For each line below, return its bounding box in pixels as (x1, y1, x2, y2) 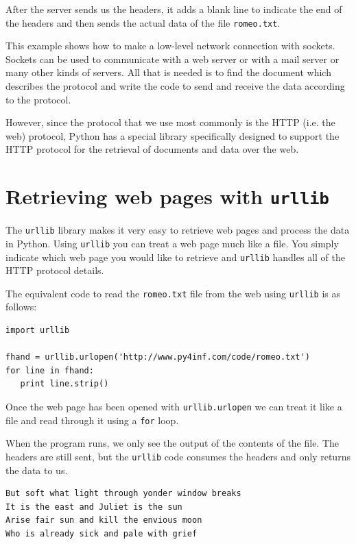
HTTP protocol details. (5, 263, 104, 277)
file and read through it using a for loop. (5, 412, 179, 427)
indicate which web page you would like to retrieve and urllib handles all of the (5, 249, 345, 264)
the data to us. (5, 462, 68, 477)
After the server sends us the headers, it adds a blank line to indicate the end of (5, 2, 342, 16)
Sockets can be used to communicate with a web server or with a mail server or (5, 51, 340, 66)
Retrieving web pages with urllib (5, 182, 329, 210)
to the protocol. (5, 92, 71, 106)
